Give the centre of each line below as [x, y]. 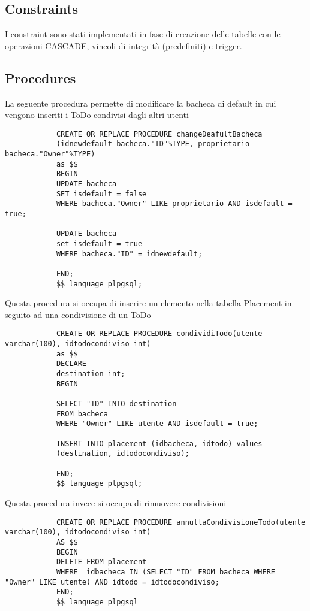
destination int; [91, 374]
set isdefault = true [99, 244]
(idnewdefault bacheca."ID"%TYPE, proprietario [153, 144]
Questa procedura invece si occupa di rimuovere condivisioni [116, 502]
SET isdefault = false [101, 194]
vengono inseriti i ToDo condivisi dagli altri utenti [97, 115]
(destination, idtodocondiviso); [123, 454]
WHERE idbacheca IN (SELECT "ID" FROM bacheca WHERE [166, 572]
